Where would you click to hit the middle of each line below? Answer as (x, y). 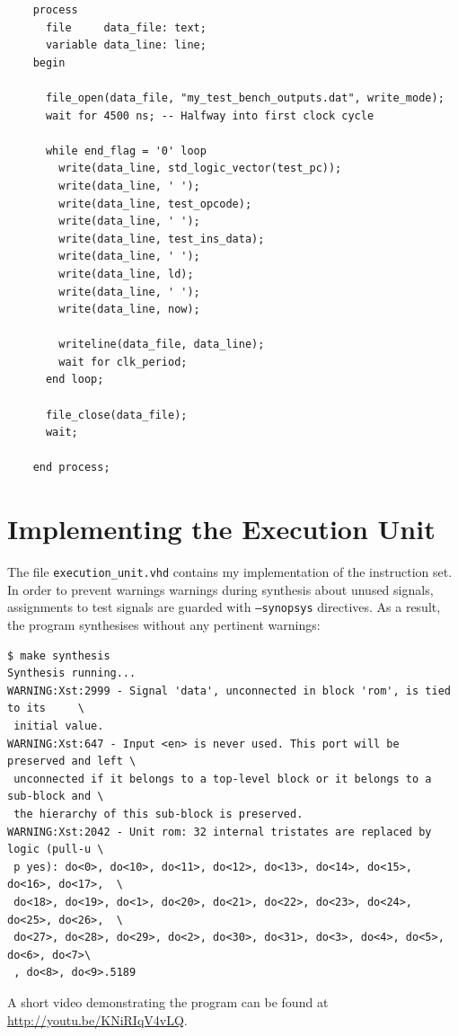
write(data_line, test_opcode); (155, 204)
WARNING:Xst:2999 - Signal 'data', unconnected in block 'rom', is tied (229, 691)
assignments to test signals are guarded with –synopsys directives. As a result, (224, 607)
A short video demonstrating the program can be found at (168, 1001)
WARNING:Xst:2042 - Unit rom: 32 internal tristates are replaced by (220, 832)
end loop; (75, 380)
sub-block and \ (56, 797)
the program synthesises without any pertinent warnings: (164, 625)
